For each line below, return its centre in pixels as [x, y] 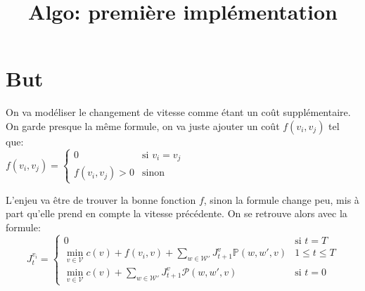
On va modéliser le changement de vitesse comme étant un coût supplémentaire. [178, 112]
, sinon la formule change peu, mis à [281, 199]
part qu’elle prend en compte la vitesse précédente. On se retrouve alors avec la [177, 213]
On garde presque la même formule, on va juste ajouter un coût [143, 125]
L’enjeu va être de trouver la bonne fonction [101, 199]
